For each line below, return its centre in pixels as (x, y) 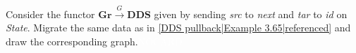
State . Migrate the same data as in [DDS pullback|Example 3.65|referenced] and (178, 28)
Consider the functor (50, 14)
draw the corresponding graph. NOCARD (94, 41)
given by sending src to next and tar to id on (251, 14)
